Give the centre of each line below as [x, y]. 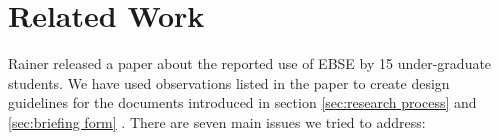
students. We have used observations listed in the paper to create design [229, 82]
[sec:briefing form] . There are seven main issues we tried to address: [217, 121]
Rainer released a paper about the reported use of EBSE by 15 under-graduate [250, 63]
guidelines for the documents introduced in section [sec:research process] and [242, 102]
